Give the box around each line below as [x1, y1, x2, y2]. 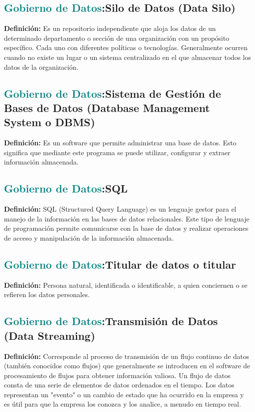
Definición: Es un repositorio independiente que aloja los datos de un [4, 23, 216, 33]
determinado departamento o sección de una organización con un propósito [4, 32, 229, 43]
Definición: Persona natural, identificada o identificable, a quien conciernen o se [4, 279, 248, 290]
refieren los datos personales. [4, 289, 90, 300]
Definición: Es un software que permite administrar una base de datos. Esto [4, 137, 237, 148]
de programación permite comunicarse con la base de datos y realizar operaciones [4, 223, 249, 233]
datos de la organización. [4, 61, 78, 72]
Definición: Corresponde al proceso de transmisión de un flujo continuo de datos [4, 351, 250, 361]
